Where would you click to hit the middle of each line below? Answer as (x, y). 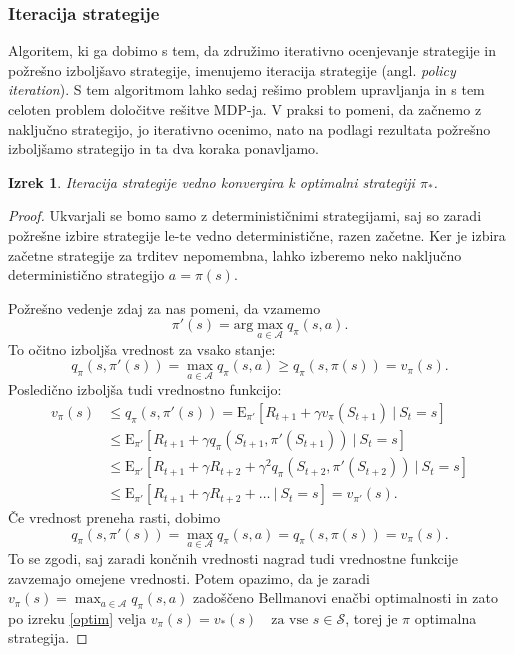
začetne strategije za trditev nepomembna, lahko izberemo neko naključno (235, 254)
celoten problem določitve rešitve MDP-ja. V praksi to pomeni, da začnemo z (245, 109)
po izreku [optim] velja (77, 617)
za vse (290, 619)
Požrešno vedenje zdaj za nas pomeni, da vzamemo (164, 307)
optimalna (445, 617)
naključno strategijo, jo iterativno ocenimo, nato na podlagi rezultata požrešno (249, 128)
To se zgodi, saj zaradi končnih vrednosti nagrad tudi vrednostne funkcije (233, 557)
